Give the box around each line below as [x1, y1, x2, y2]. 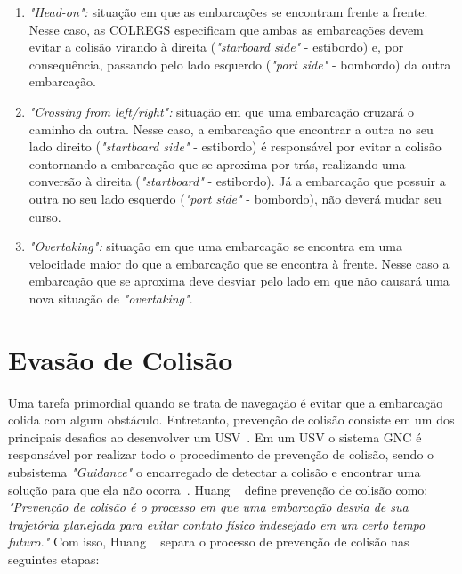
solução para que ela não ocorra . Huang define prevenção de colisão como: [8, 480, 428, 498]
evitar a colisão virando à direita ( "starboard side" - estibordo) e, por [28, 37, 404, 56]
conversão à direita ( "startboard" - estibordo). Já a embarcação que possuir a [28, 172, 446, 190]
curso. [28, 206, 61, 225]
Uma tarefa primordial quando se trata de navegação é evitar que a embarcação [8, 392, 443, 411]
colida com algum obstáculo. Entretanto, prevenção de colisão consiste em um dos [8, 410, 455, 429]
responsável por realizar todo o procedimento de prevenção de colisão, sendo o [8, 445, 434, 464]
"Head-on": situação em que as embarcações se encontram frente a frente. [28, 3, 428, 20]
